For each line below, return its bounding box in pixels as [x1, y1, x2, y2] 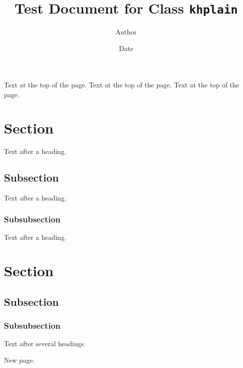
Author [115, 27, 137, 37]
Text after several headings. [4, 338, 86, 349]
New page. [4, 354, 35, 365]
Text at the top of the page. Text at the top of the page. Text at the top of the [4, 80, 239, 90]
